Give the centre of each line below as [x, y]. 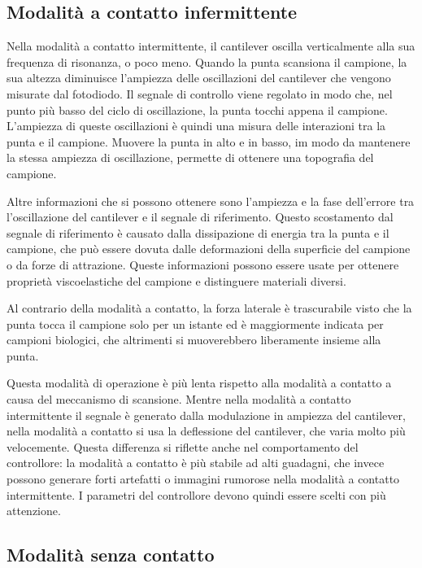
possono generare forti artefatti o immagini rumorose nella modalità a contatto [203, 479]
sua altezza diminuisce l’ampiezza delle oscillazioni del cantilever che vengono [199, 78]
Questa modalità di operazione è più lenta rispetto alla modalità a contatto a [199, 383]
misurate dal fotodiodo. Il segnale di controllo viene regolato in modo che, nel [200, 93]
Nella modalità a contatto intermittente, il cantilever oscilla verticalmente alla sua [211, 46]
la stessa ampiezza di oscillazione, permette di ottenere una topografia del [190, 157]
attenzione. [34, 511]
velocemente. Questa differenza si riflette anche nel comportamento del [183, 446]
